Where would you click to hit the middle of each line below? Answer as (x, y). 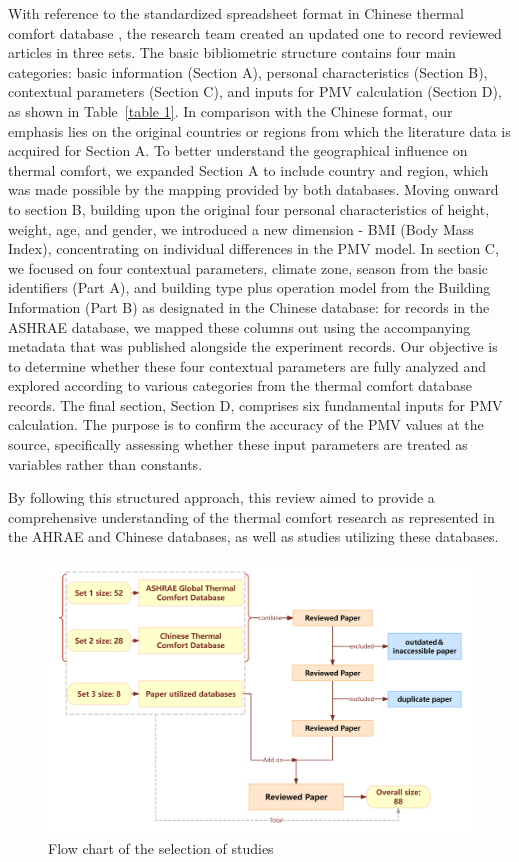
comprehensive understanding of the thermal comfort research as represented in (251, 516)
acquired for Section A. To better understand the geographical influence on (238, 150)
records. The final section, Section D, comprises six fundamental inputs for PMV (255, 404)
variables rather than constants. (105, 463)
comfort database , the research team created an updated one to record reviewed (255, 32)
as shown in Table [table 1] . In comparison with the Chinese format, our (230, 110)
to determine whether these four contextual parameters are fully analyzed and (247, 365)
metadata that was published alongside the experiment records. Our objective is (253, 346)
